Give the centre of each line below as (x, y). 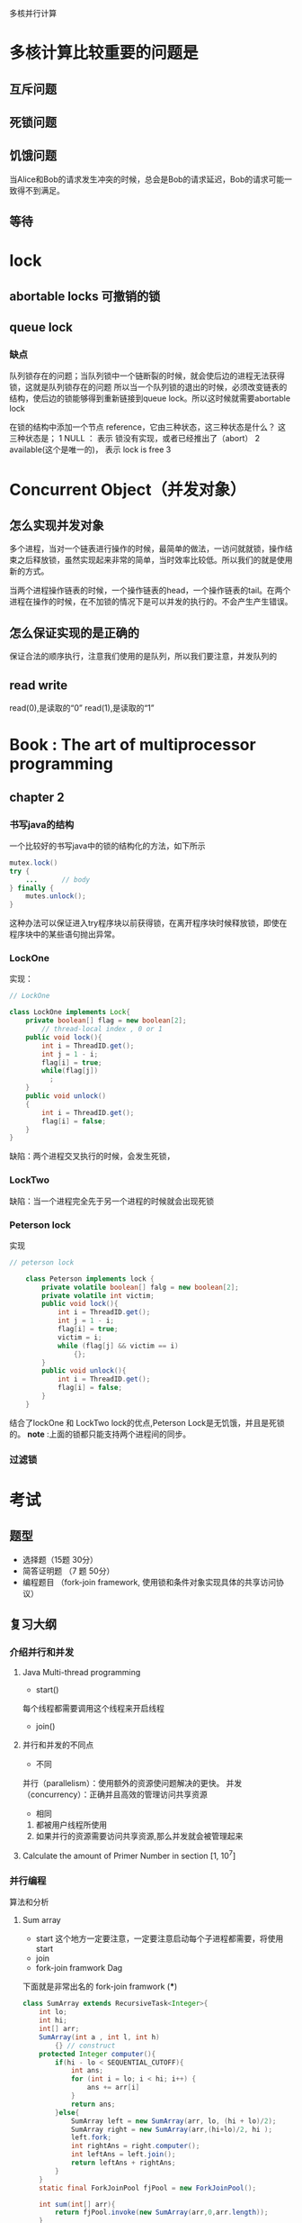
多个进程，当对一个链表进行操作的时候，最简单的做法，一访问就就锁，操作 (147, 549)
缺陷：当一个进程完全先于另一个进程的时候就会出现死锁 (111, 1201)
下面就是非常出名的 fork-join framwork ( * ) (100, 1987)
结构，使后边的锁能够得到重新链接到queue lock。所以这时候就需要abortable (150, 398)
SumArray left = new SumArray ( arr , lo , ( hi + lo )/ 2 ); (173, 2121)
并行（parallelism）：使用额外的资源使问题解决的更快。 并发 (132, 1783)
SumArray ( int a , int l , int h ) (99, 2037)
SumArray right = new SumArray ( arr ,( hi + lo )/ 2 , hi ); (171, 2129)
